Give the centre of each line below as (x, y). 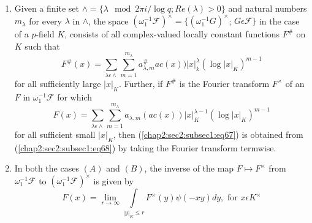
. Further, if (141, 83)
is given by (113, 180)
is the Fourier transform (224, 83)
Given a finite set (47, 8)
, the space (108, 21)
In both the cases (47, 168)
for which (74, 96)
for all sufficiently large (58, 83)
